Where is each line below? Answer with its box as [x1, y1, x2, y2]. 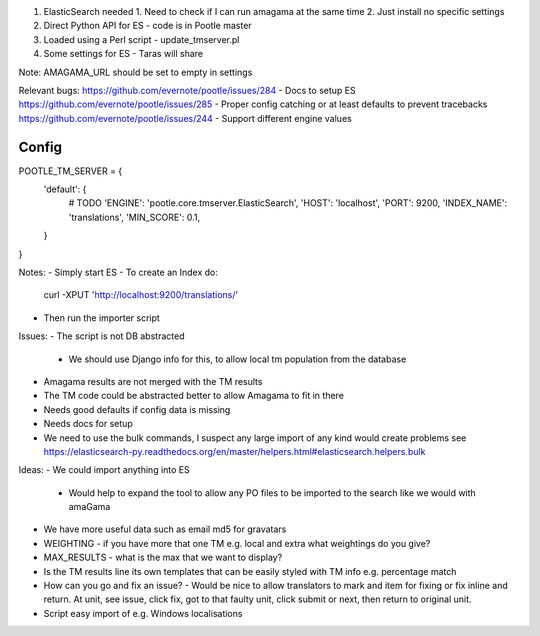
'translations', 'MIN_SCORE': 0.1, [68, 211, 200, 223]
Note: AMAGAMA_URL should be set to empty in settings [18, 66, 253, 78]
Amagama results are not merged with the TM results [43, 375, 263, 387]
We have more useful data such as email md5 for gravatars [43, 523, 287, 535]
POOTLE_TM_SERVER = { [18, 165, 123, 177]
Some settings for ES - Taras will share [43, 48, 204, 60]
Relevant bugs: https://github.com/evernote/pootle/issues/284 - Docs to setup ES [18, 84, 356, 96]
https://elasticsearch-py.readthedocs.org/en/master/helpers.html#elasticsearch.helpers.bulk [43, 445, 426, 457]
